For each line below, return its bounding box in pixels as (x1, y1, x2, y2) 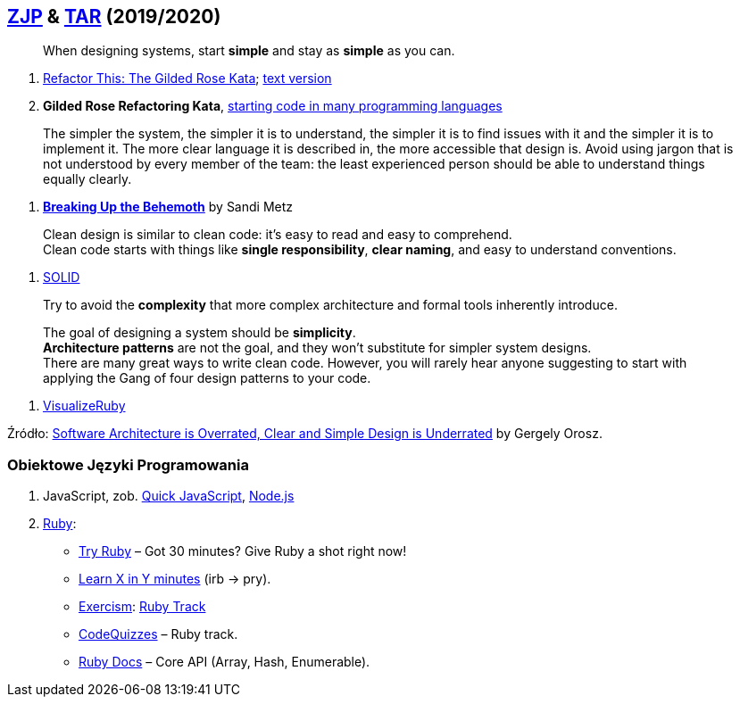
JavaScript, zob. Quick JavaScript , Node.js (43, 488, 295, 504)
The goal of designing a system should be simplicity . (43, 325, 356, 341)
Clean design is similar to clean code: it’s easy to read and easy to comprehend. (43, 227, 512, 243)
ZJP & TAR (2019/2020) (7, 5, 221, 28)
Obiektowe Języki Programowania (7, 455, 249, 474)
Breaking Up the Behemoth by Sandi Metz (43, 199, 294, 215)
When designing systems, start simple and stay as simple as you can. (43, 43, 455, 59)
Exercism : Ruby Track (79, 599, 206, 615)
